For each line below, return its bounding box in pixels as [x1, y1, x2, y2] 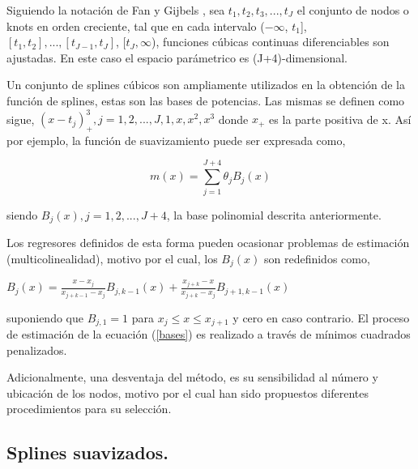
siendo [6, 206, 38, 223]
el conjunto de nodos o [296, 2, 409, 18]
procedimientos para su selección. [6, 400, 172, 417]
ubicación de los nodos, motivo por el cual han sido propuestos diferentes [6, 384, 369, 401]
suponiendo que [6, 309, 83, 326]
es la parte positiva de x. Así [269, 110, 412, 127]
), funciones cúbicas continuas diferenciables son [151, 33, 390, 50]
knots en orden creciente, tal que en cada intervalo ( [6, 17, 265, 34]
